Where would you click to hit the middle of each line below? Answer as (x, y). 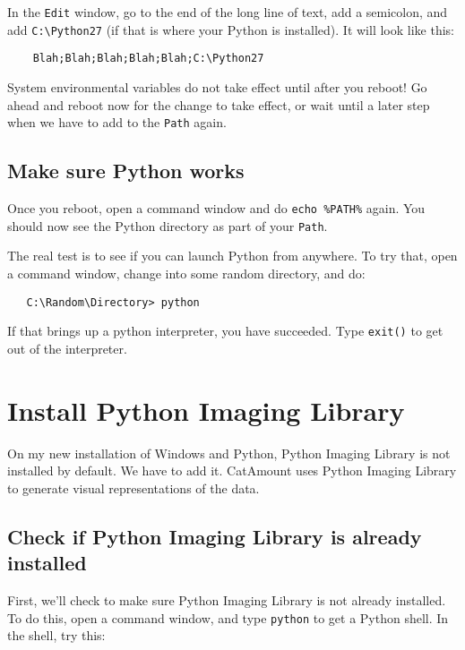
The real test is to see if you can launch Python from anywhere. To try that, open (232, 256)
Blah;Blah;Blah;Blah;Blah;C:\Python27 (148, 59)
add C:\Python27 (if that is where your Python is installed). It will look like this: (231, 29)
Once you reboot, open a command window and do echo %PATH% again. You (216, 208)
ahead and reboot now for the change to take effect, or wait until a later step (219, 104)
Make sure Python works (126, 171)
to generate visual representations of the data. (133, 488)
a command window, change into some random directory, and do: (186, 273)
